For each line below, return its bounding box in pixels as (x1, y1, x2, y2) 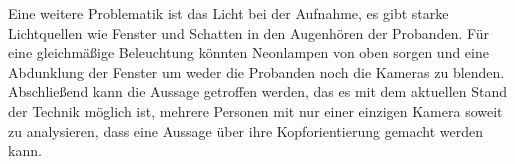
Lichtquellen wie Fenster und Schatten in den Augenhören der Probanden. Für (8, 22, 490, 43)
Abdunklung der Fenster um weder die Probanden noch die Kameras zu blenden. (8, 61, 505, 82)
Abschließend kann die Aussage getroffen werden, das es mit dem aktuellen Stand (8, 81, 507, 102)
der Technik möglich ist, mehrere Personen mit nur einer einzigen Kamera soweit (8, 100, 503, 121)
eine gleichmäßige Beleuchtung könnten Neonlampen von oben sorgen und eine (8, 42, 489, 63)
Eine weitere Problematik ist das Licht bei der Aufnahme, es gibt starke (8, 3, 449, 23)
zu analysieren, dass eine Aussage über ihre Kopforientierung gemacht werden (8, 120, 484, 141)
